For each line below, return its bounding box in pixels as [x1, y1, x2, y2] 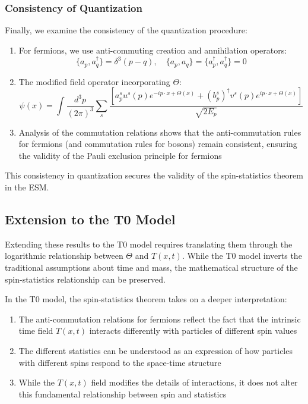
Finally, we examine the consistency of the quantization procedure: [5, 24, 247, 36]
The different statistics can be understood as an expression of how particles [18, 344, 293, 356]
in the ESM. [5, 180, 49, 193]
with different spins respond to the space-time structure [18, 356, 221, 368]
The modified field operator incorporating [18, 75, 170, 87]
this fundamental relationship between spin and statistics [18, 387, 227, 400]
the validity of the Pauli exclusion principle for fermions [18, 149, 222, 161]
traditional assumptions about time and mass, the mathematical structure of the [5, 261, 298, 273]
